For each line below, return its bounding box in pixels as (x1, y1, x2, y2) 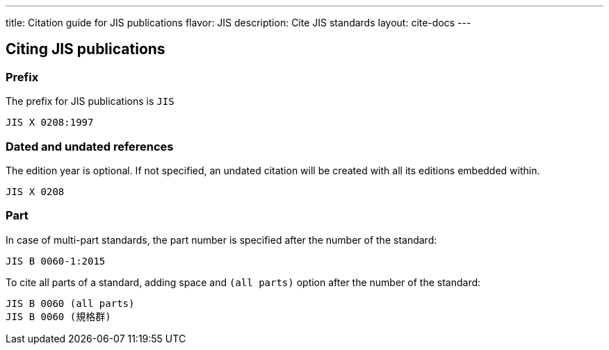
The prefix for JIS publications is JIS (6, 95, 174, 108)
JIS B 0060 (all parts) (6, 297, 135, 309)
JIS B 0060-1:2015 (6, 255, 106, 267)
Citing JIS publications (6, 40, 165, 58)
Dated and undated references (6, 139, 174, 153)
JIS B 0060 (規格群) (6, 310, 111, 322)
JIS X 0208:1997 (6, 117, 94, 128)
